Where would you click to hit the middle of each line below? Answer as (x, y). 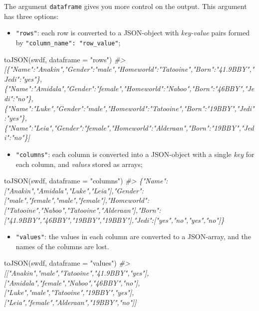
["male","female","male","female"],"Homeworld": (77, 200)
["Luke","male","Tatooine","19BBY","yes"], (69, 292)
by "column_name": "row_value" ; (68, 42)
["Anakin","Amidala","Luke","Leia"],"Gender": (74, 190)
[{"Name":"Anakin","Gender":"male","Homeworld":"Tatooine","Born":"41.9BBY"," (129, 69)
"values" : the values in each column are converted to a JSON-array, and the (133, 236)
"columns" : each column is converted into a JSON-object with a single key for (135, 154)
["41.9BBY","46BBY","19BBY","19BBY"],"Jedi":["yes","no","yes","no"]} (114, 220)
